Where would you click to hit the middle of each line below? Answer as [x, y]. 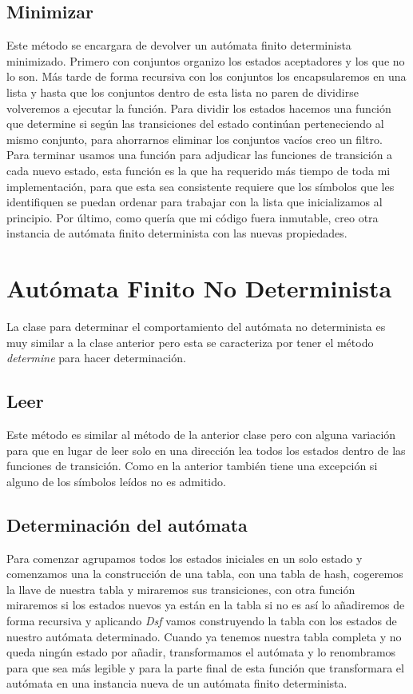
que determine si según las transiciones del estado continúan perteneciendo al [195, 124]
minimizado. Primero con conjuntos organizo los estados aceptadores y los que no [206, 60]
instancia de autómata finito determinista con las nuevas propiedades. [177, 233]
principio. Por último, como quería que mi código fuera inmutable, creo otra [193, 217]
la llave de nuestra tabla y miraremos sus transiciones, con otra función [181, 589]
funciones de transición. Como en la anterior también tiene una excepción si [192, 466]
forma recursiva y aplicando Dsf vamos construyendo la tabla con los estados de [202, 620]
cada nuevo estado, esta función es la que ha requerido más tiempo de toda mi [199, 170]
